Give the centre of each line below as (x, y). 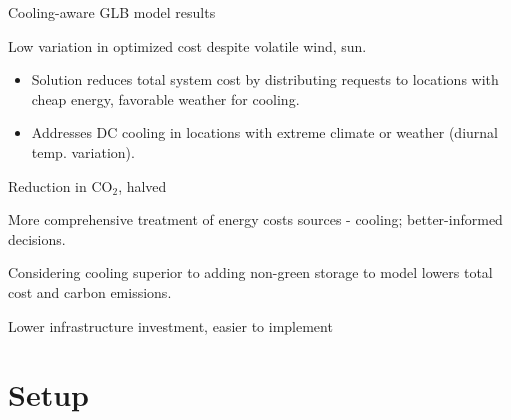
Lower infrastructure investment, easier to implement (170, 325)
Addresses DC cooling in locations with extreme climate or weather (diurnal (264, 132)
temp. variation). (83, 151)
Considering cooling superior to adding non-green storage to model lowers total (250, 272)
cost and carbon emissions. (90, 291)
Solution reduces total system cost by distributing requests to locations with (265, 79)
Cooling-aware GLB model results (112, 12)
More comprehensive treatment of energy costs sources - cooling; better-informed (255, 219)
